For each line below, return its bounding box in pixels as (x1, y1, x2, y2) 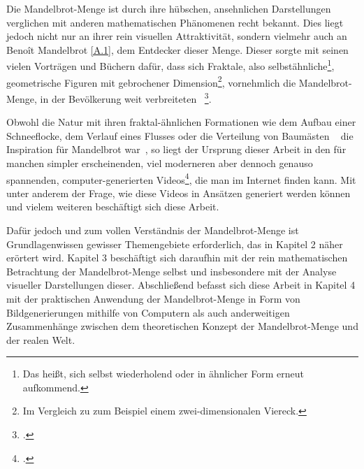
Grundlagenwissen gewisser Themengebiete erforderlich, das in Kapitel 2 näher (6, 236, 343, 251)
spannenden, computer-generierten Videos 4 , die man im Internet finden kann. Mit (6, 170, 356, 187)
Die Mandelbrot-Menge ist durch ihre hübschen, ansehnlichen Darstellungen (6, 1, 331, 15)
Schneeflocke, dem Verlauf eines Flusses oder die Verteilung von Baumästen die (6, 128, 354, 143)
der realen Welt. (6, 332, 75, 347)
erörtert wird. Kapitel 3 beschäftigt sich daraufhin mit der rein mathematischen (6, 250, 348, 265)
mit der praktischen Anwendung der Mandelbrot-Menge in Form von (6, 291, 300, 305)
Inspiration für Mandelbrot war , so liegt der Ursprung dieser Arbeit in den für (6, 142, 347, 157)
